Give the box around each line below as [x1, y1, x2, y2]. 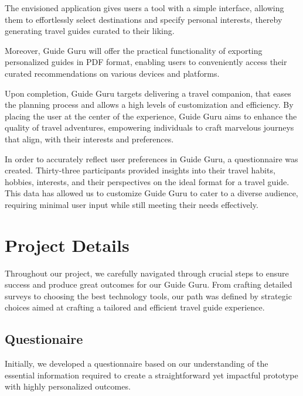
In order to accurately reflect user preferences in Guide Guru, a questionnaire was [5, 152, 298, 165]
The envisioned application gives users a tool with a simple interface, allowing [5, 2, 284, 13]
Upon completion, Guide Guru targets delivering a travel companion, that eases [5, 87, 291, 99]
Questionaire [5, 330, 83, 348]
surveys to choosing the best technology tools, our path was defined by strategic [5, 289, 292, 302]
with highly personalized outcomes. [5, 380, 131, 392]
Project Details [5, 233, 130, 257]
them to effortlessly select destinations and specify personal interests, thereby [5, 13, 282, 25]
